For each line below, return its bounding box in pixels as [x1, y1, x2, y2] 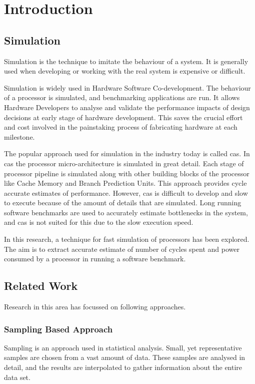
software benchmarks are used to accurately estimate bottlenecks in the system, [4, 207, 248, 217]
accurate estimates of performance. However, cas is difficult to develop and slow [4, 187, 248, 198]
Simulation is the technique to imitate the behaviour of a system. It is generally [4, 56, 248, 66]
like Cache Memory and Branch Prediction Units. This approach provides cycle [4, 178, 247, 188]
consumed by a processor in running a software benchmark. [4, 253, 186, 264]
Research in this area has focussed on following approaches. [4, 301, 186, 312]
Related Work [4, 278, 78, 293]
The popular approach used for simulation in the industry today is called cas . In [4, 148, 250, 159]
